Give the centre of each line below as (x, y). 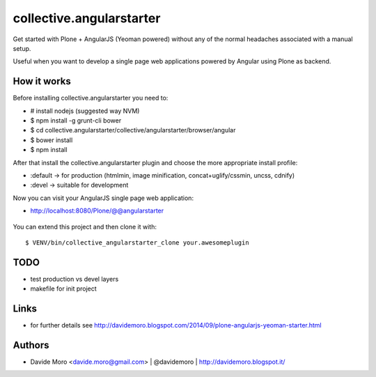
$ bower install (52, 140)
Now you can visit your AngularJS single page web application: (103, 198)
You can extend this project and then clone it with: (85, 226)
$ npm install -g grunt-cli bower (76, 121)
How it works (42, 81)
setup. (22, 48)
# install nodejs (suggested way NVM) (85, 111)
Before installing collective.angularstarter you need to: (91, 98)
